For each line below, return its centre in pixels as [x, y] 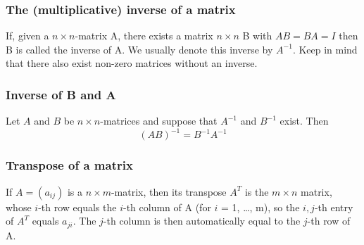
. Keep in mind [325, 49]
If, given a [27, 36]
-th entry [334, 207]
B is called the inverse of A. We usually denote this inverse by [139, 49]
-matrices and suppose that [159, 121]
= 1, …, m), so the [261, 207]
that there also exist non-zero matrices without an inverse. [132, 63]
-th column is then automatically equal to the [202, 221]
